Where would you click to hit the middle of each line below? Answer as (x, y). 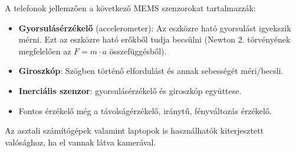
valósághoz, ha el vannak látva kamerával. (80, 142)
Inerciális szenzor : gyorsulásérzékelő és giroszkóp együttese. (130, 90)
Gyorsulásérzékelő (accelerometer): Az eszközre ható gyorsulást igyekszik (155, 28)
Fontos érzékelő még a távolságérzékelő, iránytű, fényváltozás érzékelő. (145, 110)
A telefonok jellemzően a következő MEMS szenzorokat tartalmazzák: (130, 8)
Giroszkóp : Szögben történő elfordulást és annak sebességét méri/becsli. (151, 71)
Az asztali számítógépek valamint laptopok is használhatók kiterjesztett (134, 130)
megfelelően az (45, 51)
